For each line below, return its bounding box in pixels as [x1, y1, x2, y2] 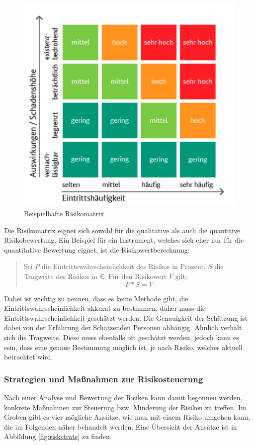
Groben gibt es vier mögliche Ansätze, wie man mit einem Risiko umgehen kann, [4, 412, 251, 422]
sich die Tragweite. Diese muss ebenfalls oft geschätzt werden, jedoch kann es [4, 332, 239, 342]
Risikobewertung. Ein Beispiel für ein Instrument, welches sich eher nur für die [4, 235, 244, 245]
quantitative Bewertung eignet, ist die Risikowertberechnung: [4, 244, 190, 255]
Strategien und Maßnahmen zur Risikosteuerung [4, 372, 203, 385]
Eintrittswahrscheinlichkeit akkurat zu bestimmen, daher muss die [4, 303, 206, 313]
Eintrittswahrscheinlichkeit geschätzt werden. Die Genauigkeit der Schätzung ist [4, 312, 248, 323]
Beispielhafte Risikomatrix [24, 208, 104, 219]
